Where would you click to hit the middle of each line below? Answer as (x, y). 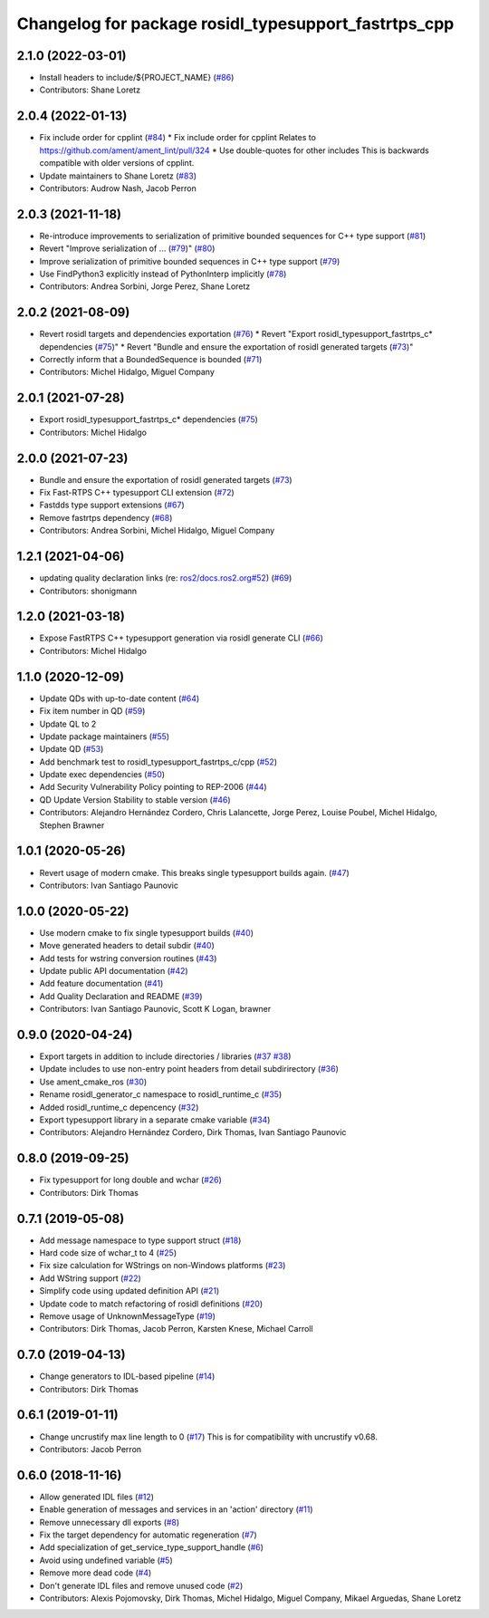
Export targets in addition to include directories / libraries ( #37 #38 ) (165, 1056)
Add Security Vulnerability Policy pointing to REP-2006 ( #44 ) (153, 787)
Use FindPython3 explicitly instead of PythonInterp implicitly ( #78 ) (163, 274)
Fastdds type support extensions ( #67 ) (112, 505)
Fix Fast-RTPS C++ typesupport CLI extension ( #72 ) (137, 493)
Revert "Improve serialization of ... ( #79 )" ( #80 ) (127, 248)
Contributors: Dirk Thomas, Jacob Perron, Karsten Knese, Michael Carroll (176, 1329)
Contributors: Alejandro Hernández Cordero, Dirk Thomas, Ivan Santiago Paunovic (193, 1132)
